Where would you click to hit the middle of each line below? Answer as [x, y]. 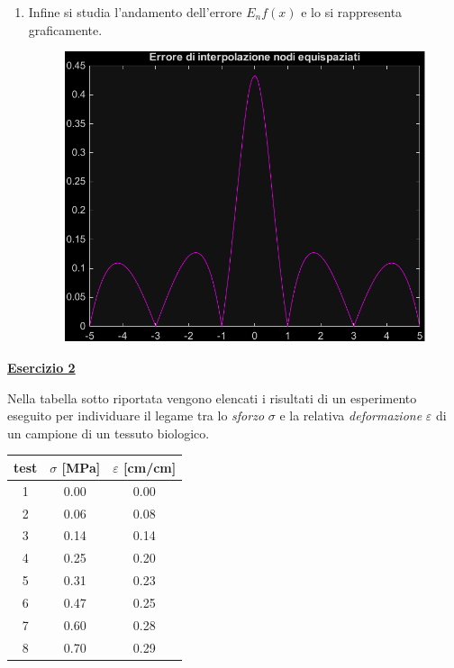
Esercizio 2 [41, 367]
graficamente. [65, 29]
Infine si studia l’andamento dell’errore [135, 12]
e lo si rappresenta [352, 12]
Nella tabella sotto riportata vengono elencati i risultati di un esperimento [212, 397]
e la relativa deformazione [351, 415]
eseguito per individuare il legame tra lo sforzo [136, 415]
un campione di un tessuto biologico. [109, 433]
